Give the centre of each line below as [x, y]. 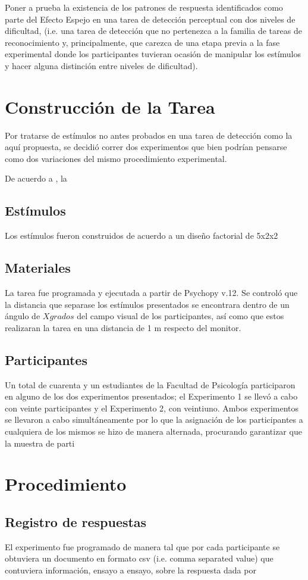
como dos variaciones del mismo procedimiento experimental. [116, 158]
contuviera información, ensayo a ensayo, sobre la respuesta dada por [131, 570]
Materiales [38, 268]
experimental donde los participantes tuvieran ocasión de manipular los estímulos [153, 54]
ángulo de [23, 316]
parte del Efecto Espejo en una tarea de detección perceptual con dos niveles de [150, 19]
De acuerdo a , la [36, 178]
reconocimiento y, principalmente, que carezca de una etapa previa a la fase [142, 42]
